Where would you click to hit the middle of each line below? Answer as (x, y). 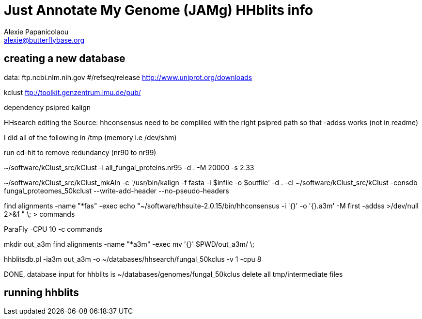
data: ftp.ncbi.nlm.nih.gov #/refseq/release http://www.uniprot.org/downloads (128, 77)
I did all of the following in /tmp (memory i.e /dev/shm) (90, 137)
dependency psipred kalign (47, 107)
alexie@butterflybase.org (44, 40)
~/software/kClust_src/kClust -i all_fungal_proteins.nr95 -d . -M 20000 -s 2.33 (129, 167)
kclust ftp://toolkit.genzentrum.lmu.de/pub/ (72, 92)
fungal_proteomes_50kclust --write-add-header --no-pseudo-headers (117, 191)
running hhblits (41, 293)
